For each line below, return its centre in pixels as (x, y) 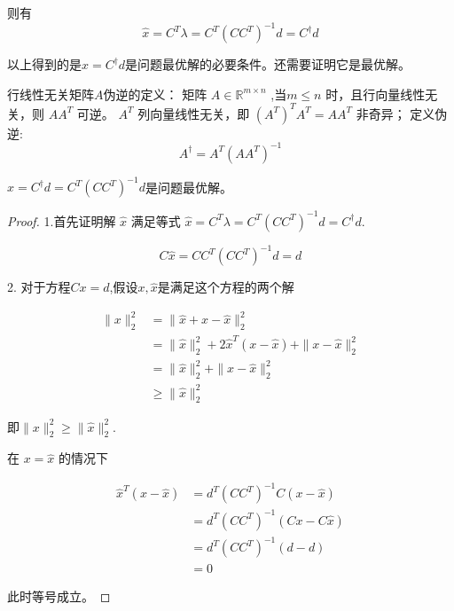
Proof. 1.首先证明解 (62, 220)
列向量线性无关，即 (194, 113)
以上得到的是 (44, 64)
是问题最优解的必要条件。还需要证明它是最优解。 (268, 64)
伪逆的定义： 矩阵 (155, 94)
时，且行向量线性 (376, 94)
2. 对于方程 (39, 287)
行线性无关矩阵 (51, 94)
